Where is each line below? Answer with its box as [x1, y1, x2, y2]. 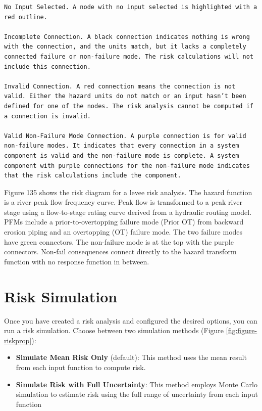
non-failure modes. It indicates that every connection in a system [4, 142, 239, 150]
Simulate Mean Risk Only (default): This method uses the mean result [16, 352, 247, 362]
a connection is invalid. [4, 112, 91, 120]
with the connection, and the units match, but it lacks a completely [4, 43, 246, 51]
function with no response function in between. [4, 256, 149, 266]
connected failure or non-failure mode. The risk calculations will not [4, 53, 253, 60]
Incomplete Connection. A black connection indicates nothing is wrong [4, 33, 250, 40]
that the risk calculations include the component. [4, 172, 181, 179]
